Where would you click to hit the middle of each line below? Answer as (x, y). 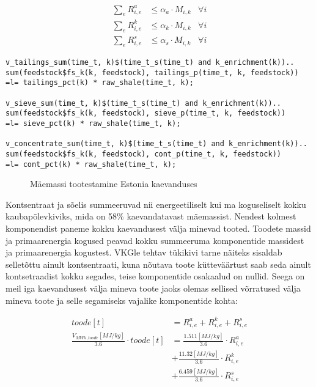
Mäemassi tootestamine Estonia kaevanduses (114, 184)
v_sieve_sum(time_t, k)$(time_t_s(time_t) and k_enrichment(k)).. (144, 103)
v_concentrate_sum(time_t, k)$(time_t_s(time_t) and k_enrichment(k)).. (156, 144)
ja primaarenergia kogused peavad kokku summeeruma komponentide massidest (155, 240)
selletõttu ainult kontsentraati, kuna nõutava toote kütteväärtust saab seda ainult (158, 264)
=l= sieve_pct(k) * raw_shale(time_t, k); (93, 123)
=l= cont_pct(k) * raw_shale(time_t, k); (91, 164)
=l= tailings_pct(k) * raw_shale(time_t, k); (100, 83)
